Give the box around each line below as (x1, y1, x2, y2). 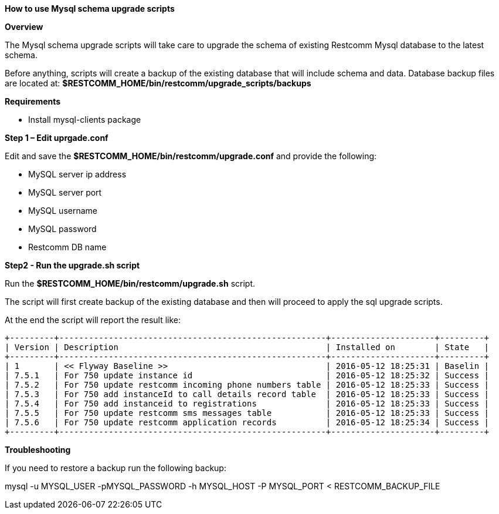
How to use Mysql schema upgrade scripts (5, 4, 175, 14)
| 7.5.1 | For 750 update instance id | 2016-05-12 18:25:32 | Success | (5, 371, 490, 380)
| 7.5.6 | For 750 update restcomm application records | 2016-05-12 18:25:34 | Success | (5, 418, 490, 427)
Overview (5, 22, 43, 32)
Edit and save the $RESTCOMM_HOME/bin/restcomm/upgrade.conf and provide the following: (5, 151, 377, 161)
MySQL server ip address (28, 169, 127, 179)
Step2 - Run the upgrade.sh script (5, 260, 140, 270)
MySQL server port (28, 187, 102, 197)
